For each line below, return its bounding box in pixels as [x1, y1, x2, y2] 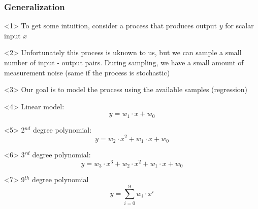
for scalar [225, 20, 254, 31]
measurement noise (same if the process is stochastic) [4, 67, 170, 77]
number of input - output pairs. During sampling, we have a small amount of [4, 57, 244, 67]
